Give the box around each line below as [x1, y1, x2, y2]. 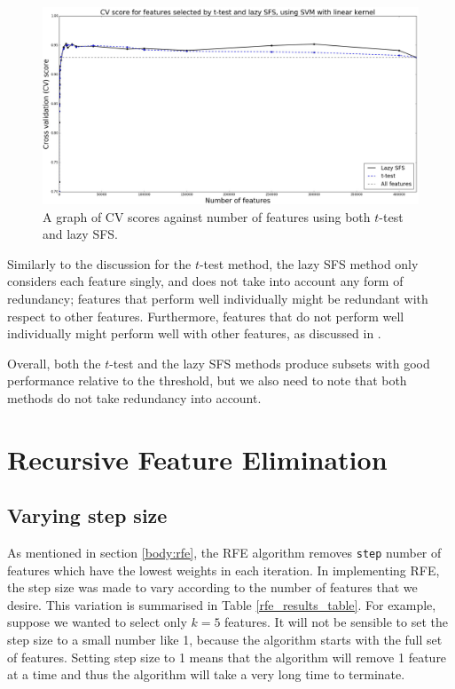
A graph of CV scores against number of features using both [43, 207, 371, 226]
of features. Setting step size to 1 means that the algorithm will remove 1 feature [7, 647, 447, 666]
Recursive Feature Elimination [7, 440, 388, 477]
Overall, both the [7, 353, 101, 372]
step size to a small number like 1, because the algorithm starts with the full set [7, 630, 443, 649]
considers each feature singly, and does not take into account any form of [7, 272, 404, 290]
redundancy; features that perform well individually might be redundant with [7, 289, 428, 307]
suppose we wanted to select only [7, 613, 187, 631]
